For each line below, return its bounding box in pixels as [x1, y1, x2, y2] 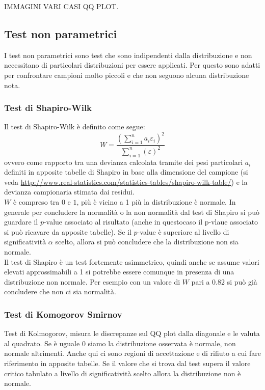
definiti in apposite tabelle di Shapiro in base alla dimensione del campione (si [4, 166, 248, 177]
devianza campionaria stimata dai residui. [4, 186, 135, 197]
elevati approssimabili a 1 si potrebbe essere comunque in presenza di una [4, 266, 234, 277]
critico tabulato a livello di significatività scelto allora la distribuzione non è [4, 368, 241, 378]
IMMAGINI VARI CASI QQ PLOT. [4, 1, 119, 11]
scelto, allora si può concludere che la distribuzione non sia [55, 236, 238, 247]
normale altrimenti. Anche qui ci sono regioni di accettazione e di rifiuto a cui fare [4, 348, 261, 358]
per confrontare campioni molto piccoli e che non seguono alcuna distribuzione [4, 69, 249, 80]
